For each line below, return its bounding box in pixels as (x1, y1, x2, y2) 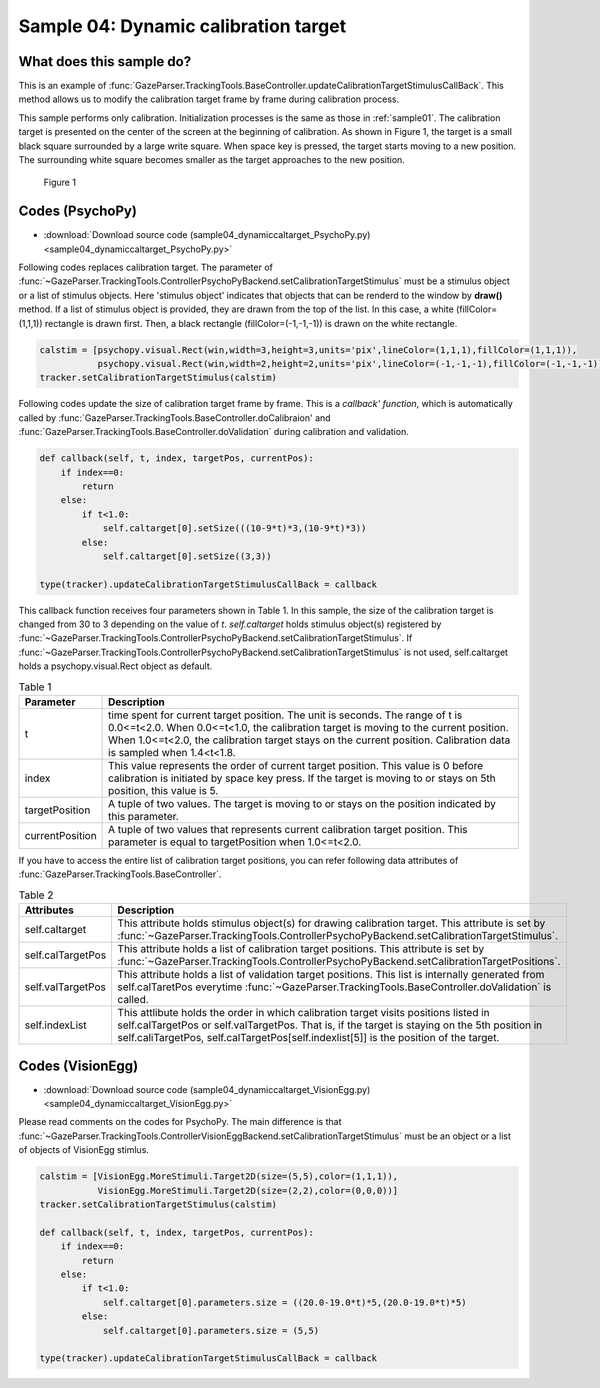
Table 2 (18, 888, 54, 902)
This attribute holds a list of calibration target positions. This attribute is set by (117, 942, 485, 956)
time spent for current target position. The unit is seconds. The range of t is (108, 708, 463, 722)
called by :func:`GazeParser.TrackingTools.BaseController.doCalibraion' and (18, 411, 331, 424)
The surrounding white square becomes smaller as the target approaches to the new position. (18, 154, 405, 166)
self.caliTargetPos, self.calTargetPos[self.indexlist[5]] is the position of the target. (117, 1031, 500, 1045)
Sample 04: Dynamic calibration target (18, 15, 347, 37)
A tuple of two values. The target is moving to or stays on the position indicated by (108, 797, 497, 810)
